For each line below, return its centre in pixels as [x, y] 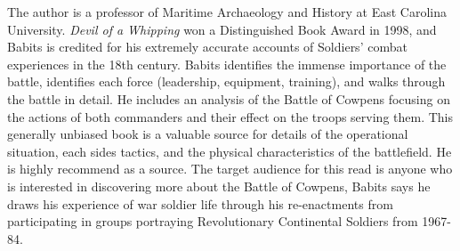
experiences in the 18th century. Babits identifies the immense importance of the [227, 64]
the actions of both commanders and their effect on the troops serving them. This [230, 116]
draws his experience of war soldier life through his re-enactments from [200, 203]
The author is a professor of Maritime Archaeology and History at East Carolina [227, 12]
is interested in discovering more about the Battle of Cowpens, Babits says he [219, 186]
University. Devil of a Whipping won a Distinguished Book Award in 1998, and [222, 29]
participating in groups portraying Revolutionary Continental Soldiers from [213, 221]
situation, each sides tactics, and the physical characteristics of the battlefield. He [230, 151]
